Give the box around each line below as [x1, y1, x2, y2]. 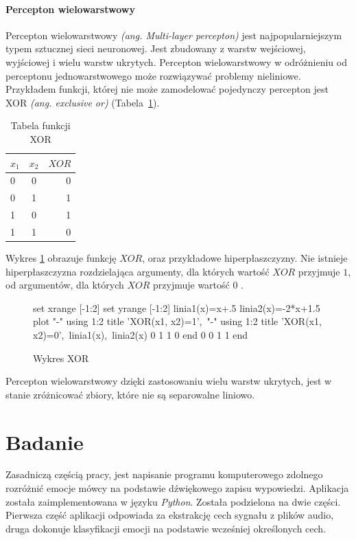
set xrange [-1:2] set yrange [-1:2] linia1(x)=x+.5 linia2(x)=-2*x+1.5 [33, 300, 320, 315]
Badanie [5, 427, 84, 455]
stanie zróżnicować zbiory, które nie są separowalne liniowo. [5, 387, 255, 401]
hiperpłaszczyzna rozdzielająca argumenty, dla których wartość [5, 264, 270, 278]
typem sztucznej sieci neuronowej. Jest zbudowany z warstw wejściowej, [5, 41, 306, 56]
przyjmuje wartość [153, 278, 230, 292]
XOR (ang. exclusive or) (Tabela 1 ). [5, 95, 160, 109]
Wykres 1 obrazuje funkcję [5, 251, 117, 265]
